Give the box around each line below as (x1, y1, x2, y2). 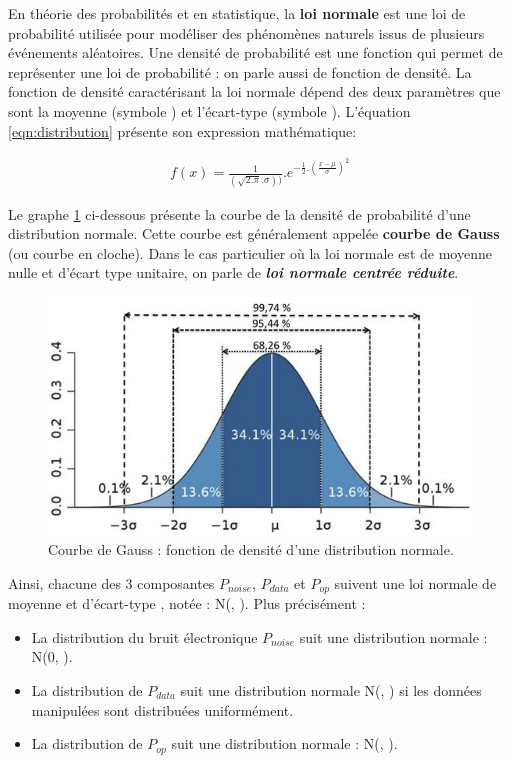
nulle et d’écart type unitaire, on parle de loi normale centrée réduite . (8, 262, 459, 283)
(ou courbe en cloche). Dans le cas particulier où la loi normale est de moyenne (8, 242, 492, 263)
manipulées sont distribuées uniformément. (31, 699, 294, 720)
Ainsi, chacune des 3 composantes (8, 572, 215, 593)
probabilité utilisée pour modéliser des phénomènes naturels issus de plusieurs (8, 22, 485, 43)
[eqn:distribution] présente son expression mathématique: (8, 120, 357, 141)
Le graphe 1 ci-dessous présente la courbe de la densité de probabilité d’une (8, 203, 471, 224)
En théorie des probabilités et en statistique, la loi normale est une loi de (8, 3, 466, 23)
